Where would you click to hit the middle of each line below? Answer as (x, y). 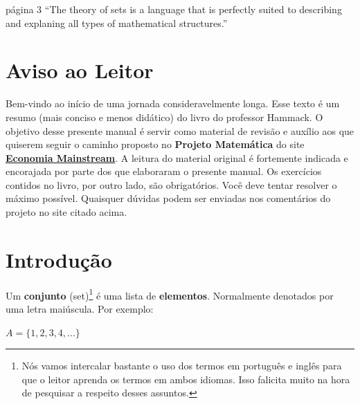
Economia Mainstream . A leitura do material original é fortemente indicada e (177, 157)
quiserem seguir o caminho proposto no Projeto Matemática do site (155, 144)
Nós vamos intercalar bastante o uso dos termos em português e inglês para (182, 366)
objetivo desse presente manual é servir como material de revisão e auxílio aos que (180, 130)
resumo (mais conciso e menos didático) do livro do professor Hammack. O (164, 117)
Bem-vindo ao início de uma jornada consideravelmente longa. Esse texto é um (173, 103)
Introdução (59, 259)
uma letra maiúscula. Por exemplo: (80, 309)
